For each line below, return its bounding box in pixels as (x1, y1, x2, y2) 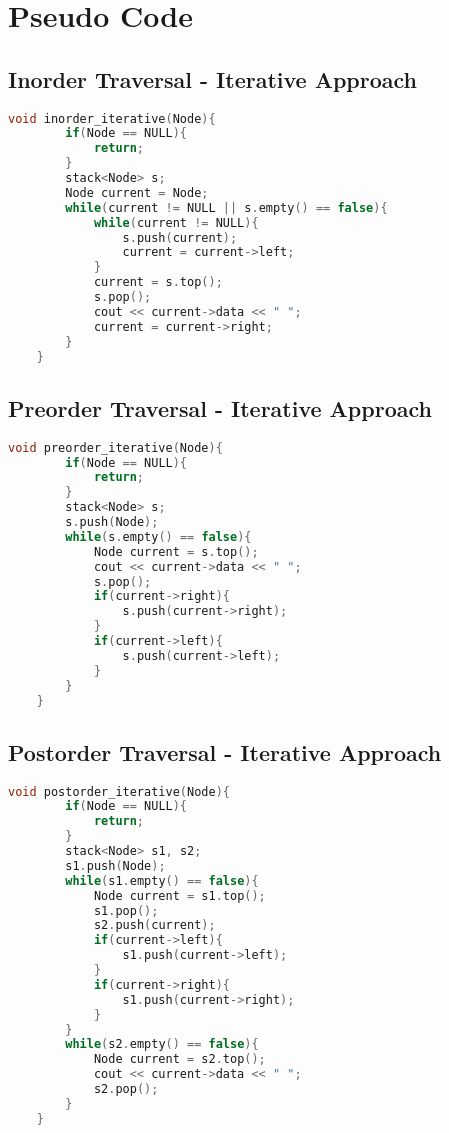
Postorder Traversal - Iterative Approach (8, 736, 442, 767)
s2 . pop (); (93, 1082, 159, 1097)
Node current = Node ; (65, 185, 209, 200)
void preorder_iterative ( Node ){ (8, 440, 223, 455)
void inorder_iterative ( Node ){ (8, 111, 216, 126)
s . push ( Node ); (65, 515, 159, 530)
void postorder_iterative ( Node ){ (8, 784, 230, 799)
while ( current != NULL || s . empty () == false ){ (65, 200, 388, 215)
